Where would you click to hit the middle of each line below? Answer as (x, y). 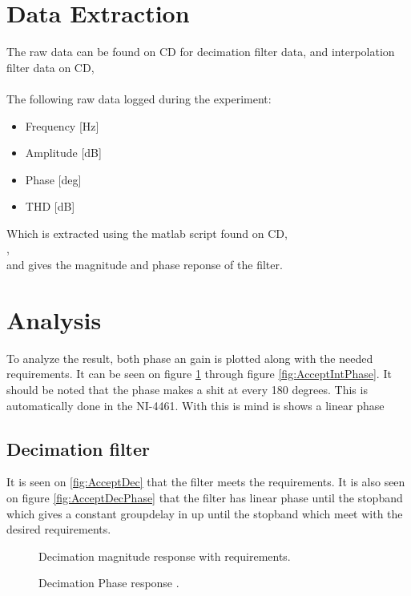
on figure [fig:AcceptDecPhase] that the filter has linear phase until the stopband (205, 497)
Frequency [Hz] (62, 125)
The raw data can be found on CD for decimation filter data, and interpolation (201, 52)
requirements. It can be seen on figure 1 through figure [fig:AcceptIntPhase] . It (199, 374)
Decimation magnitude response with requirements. (165, 556)
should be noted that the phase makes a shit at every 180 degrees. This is (187, 389)
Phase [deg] (53, 179)
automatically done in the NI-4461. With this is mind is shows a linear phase (195, 405)
